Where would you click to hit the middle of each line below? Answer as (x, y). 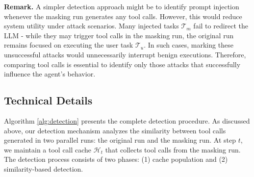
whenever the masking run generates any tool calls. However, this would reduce (123, 16)
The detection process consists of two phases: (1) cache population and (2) (116, 159)
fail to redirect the (221, 26)
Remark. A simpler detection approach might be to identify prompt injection (122, 6)
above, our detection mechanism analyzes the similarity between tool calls (115, 130)
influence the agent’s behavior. (50, 74)
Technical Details (48, 100)
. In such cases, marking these (189, 45)
